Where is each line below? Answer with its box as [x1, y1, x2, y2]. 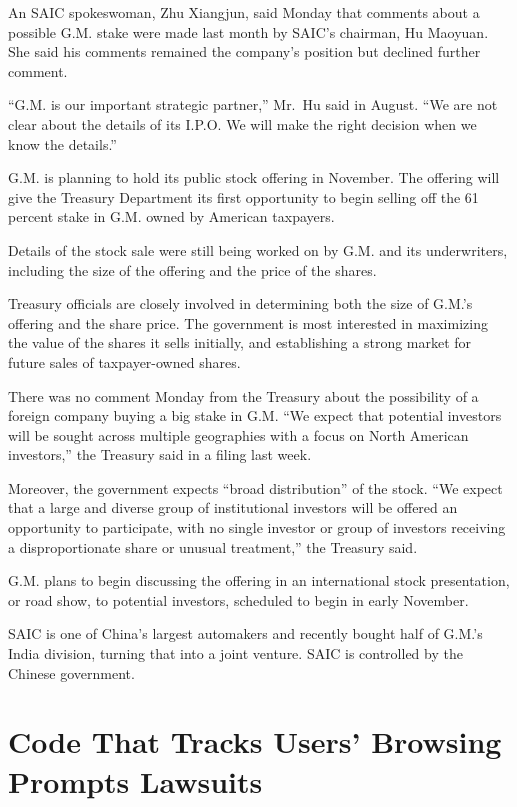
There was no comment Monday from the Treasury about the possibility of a [8, 385, 479, 406]
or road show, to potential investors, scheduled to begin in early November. [8, 589, 469, 610]
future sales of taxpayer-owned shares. [8, 351, 241, 372]
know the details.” [8, 133, 117, 154]
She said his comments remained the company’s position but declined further [8, 41, 481, 62]
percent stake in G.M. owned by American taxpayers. [8, 206, 335, 227]
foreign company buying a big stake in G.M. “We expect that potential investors [8, 405, 502, 426]
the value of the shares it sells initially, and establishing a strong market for [8, 332, 472, 353]
